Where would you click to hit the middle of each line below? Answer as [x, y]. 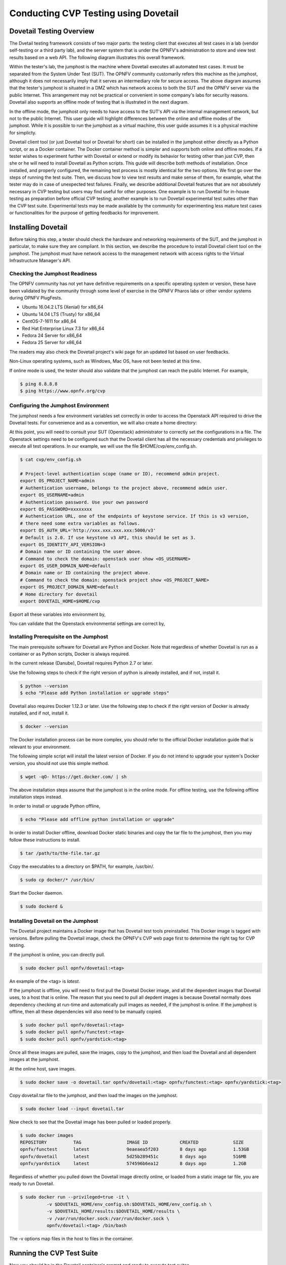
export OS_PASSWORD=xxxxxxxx [56, 509]
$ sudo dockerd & [41, 906]
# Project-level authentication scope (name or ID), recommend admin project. [120, 474]
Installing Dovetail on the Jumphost [54, 921]
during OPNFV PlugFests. [36, 298]
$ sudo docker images [47, 1135]
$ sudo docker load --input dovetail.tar [72, 1109]
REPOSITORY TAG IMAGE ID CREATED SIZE [132, 1142]
